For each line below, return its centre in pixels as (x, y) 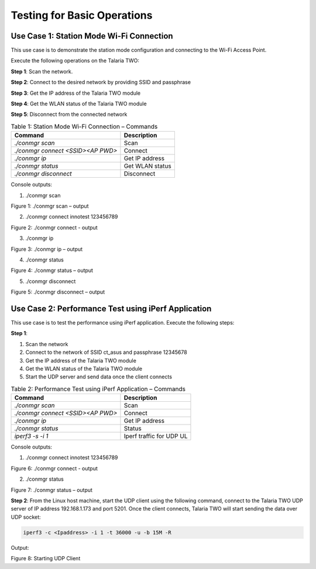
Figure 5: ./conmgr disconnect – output (58, 292)
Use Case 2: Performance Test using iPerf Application (111, 308)
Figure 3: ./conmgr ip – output (47, 249)
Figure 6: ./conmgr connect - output (54, 468)
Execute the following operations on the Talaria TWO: (75, 61)
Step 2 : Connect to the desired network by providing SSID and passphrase (101, 82)
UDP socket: (26, 517)
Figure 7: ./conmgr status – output (52, 490)
